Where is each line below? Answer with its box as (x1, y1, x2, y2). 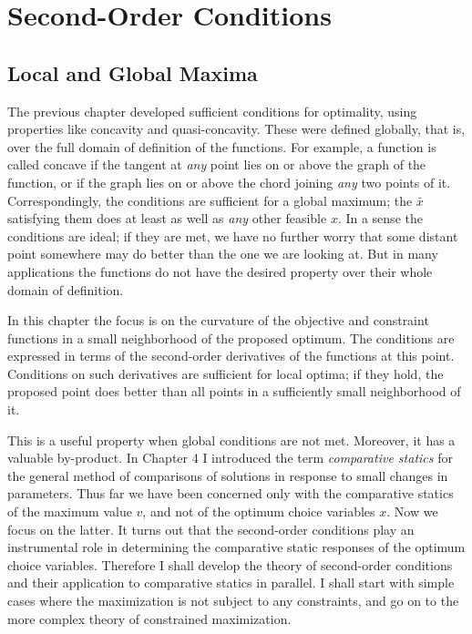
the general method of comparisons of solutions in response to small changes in (7, 465, 448, 485)
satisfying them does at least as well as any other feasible (7, 209, 327, 228)
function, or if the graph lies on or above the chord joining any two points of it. (7, 172, 451, 191)
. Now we (386, 502, 438, 521)
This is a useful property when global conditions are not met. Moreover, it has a (7, 430, 456, 449)
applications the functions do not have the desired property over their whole (7, 261, 433, 281)
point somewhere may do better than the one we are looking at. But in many (7, 244, 438, 263)
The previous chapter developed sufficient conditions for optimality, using (7, 101, 417, 120)
